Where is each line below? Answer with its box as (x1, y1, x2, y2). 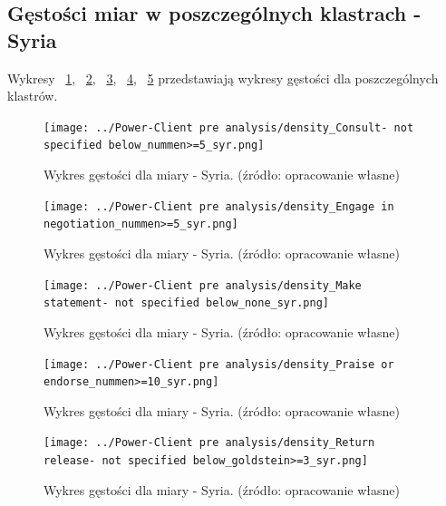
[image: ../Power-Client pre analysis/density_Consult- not (44, 121, 414, 134)
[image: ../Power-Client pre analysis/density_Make (44, 278, 362, 292)
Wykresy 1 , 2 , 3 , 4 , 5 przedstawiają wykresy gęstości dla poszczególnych (7, 68, 439, 87)
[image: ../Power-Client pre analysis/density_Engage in (44, 199, 394, 213)
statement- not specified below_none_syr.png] (44, 297, 329, 310)
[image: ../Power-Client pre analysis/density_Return (44, 436, 375, 450)
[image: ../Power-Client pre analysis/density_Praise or (44, 357, 394, 371)
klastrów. (7, 86, 58, 105)
